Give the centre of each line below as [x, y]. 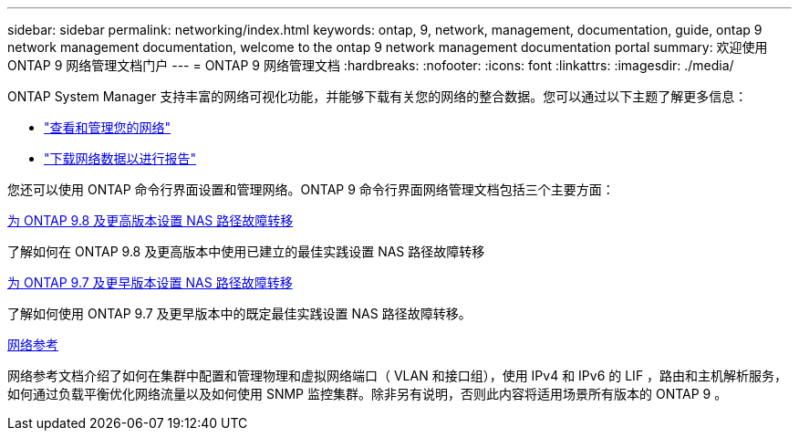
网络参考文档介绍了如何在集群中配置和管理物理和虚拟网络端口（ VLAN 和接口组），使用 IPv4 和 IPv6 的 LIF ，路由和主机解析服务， [398, 375]
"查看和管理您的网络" [108, 127]
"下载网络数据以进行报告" [120, 158]
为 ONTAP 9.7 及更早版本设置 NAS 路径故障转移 [150, 282]
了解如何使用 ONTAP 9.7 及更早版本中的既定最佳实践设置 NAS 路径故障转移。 [239, 313]
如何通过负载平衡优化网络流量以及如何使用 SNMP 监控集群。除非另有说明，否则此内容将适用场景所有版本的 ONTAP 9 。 [368, 394]
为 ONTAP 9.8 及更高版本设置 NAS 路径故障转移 [150, 220]
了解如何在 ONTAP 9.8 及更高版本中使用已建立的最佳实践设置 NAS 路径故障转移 [246, 251]
